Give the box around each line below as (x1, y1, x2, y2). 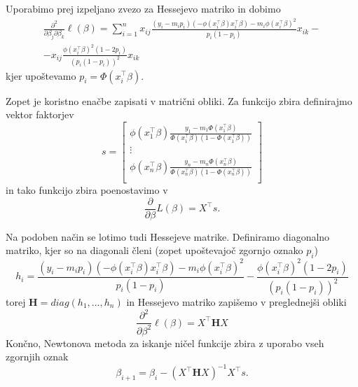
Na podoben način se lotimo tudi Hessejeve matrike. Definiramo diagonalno (6, 229, 330, 244)
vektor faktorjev (6, 107, 74, 122)
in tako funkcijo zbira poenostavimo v (6, 183, 168, 197)
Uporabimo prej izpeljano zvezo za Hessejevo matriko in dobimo (6, 1, 281, 15)
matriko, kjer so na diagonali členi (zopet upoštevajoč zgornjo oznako (6, 243, 303, 258)
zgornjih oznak (6, 349, 69, 364)
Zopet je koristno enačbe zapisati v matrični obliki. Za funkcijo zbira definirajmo (6, 93, 352, 108)
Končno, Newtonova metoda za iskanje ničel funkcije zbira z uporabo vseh (6, 335, 324, 350)
